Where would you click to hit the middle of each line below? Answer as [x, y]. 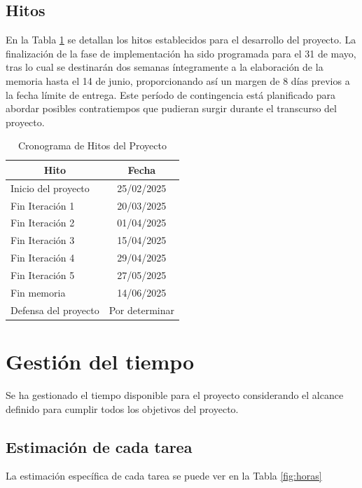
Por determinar [141, 310]
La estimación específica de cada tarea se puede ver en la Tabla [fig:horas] [164, 476]
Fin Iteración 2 [43, 223]
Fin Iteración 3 [43, 240]
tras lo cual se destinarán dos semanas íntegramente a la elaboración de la [165, 67]
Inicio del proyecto [50, 188]
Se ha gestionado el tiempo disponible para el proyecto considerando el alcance [175, 394]
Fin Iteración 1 [43, 205]
